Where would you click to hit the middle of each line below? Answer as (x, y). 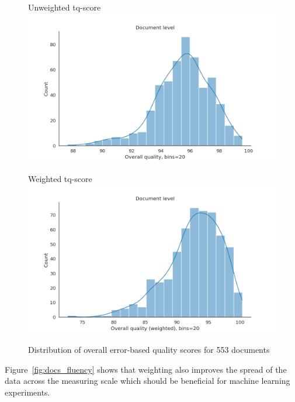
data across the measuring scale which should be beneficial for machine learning (147, 381)
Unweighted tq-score (65, 7)
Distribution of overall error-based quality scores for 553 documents (149, 350)
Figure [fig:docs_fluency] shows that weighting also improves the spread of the (146, 369)
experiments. (27, 392)
